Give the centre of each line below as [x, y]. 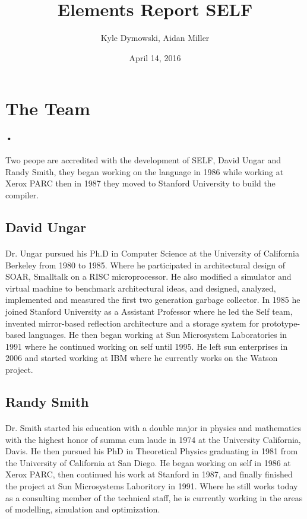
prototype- [281, 323]
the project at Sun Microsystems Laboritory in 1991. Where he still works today [152, 485]
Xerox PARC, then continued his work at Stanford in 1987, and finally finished [149, 474]
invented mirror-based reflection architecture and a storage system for [132, 323]
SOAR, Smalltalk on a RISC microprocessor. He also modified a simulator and [148, 276]
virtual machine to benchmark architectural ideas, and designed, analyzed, [141, 288]
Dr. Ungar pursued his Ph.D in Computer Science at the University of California [152, 253]
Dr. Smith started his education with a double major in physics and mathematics [153, 427]
